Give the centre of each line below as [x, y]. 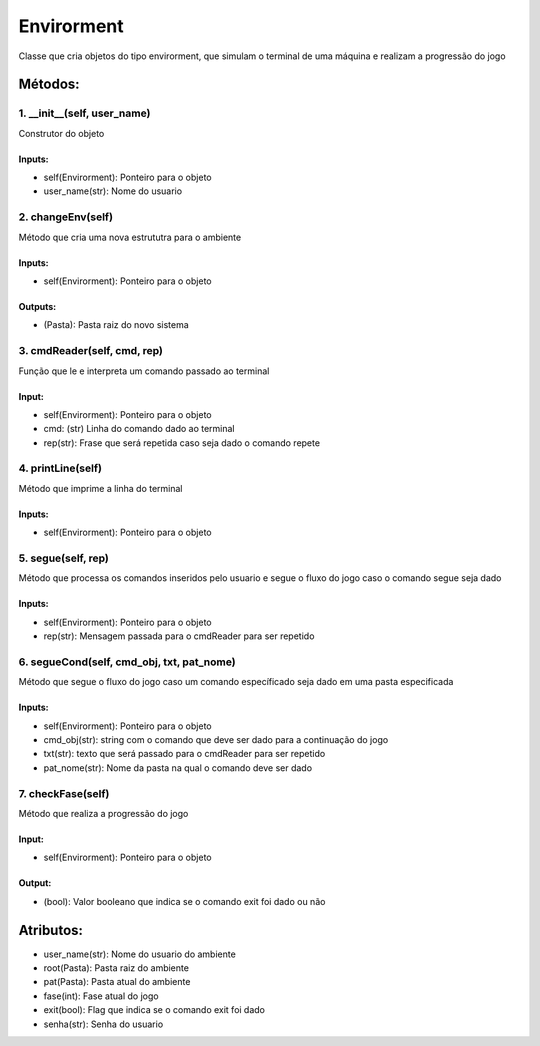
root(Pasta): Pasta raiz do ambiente [116, 968]
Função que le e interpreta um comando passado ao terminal [144, 371]
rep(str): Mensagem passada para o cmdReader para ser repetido [179, 636]
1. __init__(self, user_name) [84, 113]
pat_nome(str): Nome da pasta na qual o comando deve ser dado [178, 767]
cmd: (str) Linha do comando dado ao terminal [139, 429]
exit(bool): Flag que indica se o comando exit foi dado [154, 1010]
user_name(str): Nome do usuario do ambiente [140, 954]
